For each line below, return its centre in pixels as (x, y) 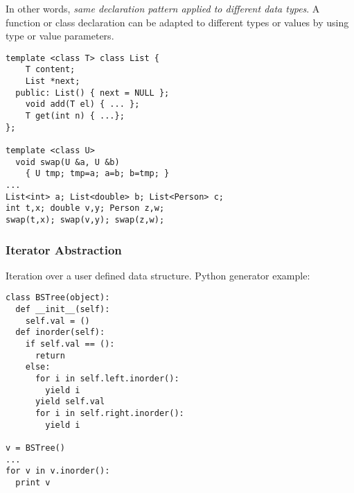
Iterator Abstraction (64, 249)
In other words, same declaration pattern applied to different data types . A (163, 8)
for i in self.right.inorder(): (109, 413)
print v (33, 482)
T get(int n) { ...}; (75, 116)
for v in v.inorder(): (58, 471)
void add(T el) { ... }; (82, 104)
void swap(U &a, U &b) (68, 162)
